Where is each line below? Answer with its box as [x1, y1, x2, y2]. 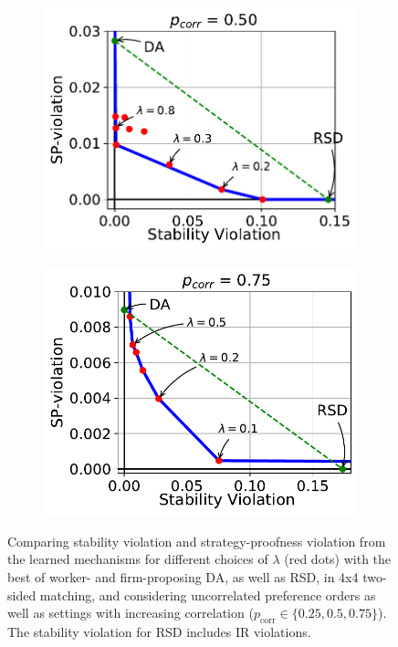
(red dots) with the [284, 549, 392, 569]
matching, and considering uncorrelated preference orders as [39, 585, 376, 604]
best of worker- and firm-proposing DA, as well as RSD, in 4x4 [7, 567, 359, 586]
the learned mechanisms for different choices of [7, 549, 268, 569]
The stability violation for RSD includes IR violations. [7, 621, 311, 641]
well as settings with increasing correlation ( [7, 603, 254, 622]
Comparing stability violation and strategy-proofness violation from [7, 531, 386, 550]
